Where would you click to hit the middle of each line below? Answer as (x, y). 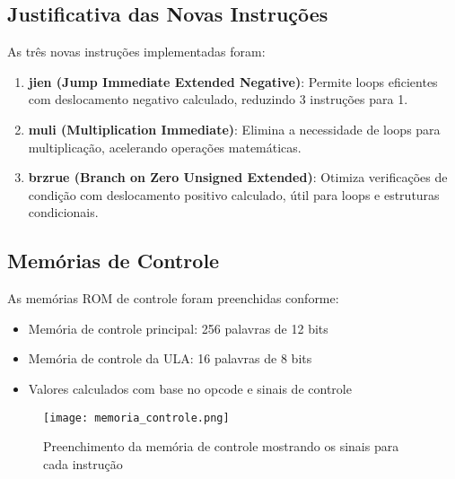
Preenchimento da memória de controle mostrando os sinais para (221, 446)
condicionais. (63, 212)
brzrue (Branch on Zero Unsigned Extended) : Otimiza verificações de (238, 177)
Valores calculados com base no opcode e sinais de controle (190, 388)
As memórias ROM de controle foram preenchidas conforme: (173, 298)
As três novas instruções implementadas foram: (136, 52)
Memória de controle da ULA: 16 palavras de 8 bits (170, 358)
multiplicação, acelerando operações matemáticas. (165, 147)
